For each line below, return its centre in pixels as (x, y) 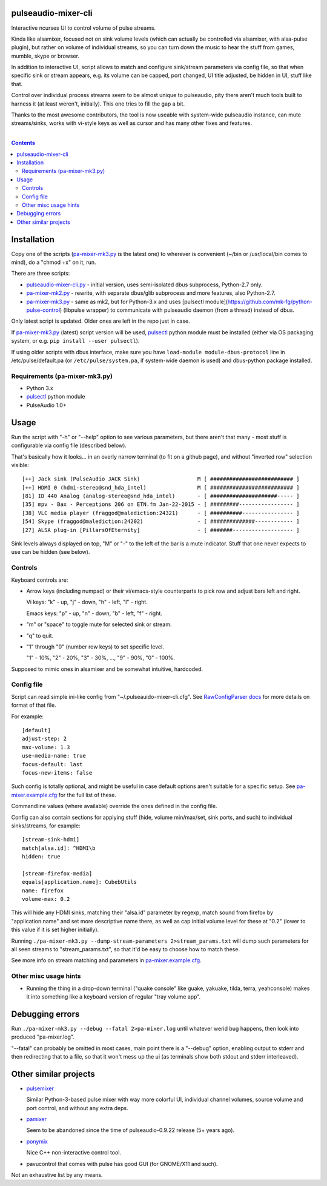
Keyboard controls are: (40, 580)
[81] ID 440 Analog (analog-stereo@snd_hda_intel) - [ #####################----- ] (161, 496)
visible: (20, 465)
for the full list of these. (87, 795)
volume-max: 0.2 (46, 899)
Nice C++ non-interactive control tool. (74, 1153)
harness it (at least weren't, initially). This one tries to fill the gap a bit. (98, 104)
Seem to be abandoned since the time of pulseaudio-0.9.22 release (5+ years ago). (130, 1130)
